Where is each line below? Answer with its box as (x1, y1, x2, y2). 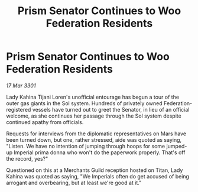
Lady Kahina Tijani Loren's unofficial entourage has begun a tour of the (6, 93, 179, 100)
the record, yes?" (6, 155, 48, 162)
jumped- (166, 142, 187, 149)
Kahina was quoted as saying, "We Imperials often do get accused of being (6, 173, 189, 180)
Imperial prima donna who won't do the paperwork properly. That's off (14, 149, 186, 156)
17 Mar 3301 (6, 82, 36, 89)
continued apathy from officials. (6, 118, 84, 125)
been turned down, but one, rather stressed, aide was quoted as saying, (6, 136, 182, 143)
